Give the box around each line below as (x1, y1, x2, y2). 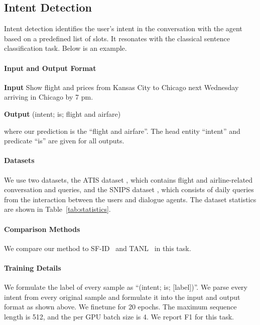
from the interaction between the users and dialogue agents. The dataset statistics (4, 194, 256, 204)
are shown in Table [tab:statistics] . (4, 204, 111, 214)
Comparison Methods (4, 223, 80, 234)
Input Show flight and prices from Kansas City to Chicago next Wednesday (4, 82, 239, 92)
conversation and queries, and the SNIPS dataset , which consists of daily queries (4, 184, 254, 195)
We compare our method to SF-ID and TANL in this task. (4, 242, 191, 253)
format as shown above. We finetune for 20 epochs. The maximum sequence (4, 301, 237, 312)
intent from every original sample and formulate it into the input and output (4, 291, 240, 302)
